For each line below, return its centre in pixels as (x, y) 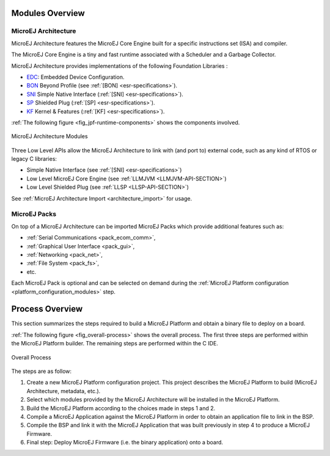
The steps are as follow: (42, 371)
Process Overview (47, 309)
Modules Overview (48, 13)
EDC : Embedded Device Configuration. (75, 77)
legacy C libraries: (34, 159)
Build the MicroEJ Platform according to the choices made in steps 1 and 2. (121, 408)
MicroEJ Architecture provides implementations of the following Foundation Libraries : (119, 66)
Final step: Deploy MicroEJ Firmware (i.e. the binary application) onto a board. (125, 443)
